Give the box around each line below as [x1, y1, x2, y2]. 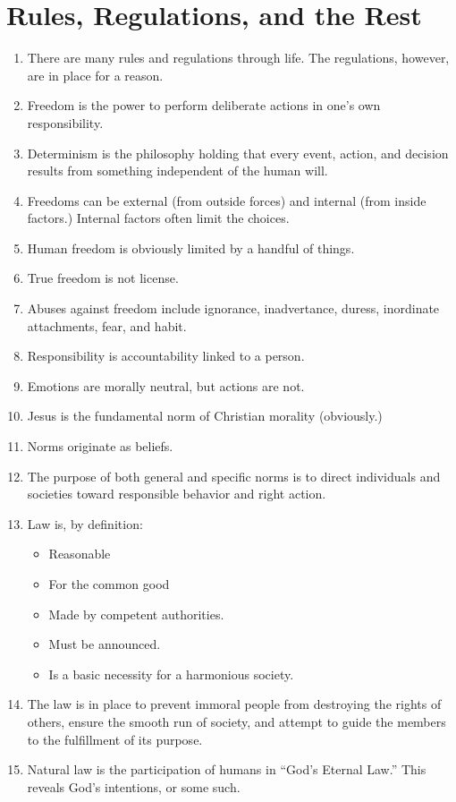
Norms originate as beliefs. [27, 437, 173, 456]
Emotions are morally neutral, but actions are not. [27, 376, 305, 395]
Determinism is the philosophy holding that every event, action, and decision [27, 143, 449, 162]
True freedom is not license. [27, 269, 179, 287]
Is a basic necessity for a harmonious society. [48, 664, 294, 683]
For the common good [48, 575, 170, 593]
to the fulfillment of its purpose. [27, 729, 203, 748]
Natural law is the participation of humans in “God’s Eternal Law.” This [27, 760, 426, 779]
